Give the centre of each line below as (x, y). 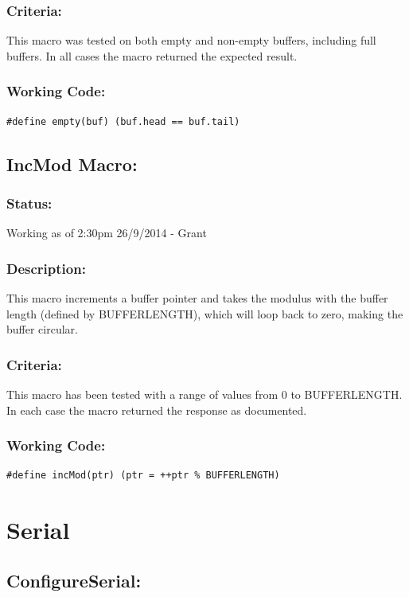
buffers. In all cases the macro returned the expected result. (152, 55)
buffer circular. (42, 329)
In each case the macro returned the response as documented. (157, 410)
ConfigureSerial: (74, 580)
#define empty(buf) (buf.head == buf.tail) (123, 121)
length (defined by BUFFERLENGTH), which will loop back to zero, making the (205, 313)
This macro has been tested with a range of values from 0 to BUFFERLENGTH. (204, 394)
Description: (46, 268)
